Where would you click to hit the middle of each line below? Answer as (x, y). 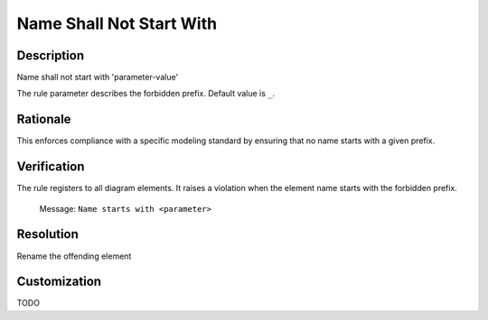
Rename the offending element (74, 256)
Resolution (47, 234)
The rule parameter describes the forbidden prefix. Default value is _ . (146, 94)
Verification (51, 167)
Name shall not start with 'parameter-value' (98, 78)
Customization (59, 282)
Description (51, 55)
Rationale (44, 119)
